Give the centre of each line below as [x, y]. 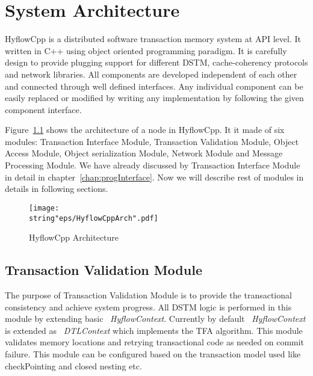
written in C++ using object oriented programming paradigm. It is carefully [146, 50]
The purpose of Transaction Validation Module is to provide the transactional [148, 294]
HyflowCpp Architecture [74, 237]
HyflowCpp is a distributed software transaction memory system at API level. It [153, 39]
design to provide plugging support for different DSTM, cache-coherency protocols [156, 62]
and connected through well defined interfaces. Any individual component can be [154, 86]
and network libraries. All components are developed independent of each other [151, 74]
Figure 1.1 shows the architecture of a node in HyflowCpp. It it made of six [145, 130]
